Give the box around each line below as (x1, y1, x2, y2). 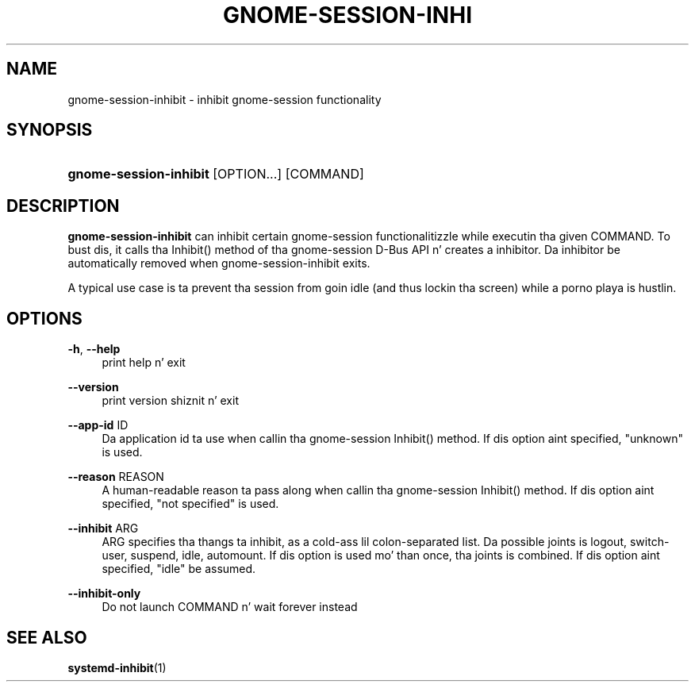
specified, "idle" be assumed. (102, 562, 256, 576)
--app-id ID (67, 418, 129, 432)
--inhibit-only (67, 586, 141, 601)
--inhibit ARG (67, 521, 139, 536)
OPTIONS (6, 308, 83, 329)
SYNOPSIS (6, 120, 93, 140)
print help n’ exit (102, 356, 186, 370)
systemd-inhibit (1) (67, 660, 167, 675)
